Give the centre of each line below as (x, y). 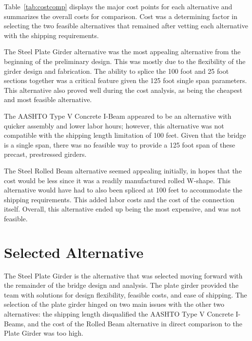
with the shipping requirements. (51, 35)
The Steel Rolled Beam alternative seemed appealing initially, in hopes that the (123, 170)
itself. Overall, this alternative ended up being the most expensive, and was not (123, 209)
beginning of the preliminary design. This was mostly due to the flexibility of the (125, 61)
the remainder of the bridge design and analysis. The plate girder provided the (121, 285)
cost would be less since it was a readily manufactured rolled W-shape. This (117, 180)
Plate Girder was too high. (44, 333)
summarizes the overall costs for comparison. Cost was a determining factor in (121, 16)
